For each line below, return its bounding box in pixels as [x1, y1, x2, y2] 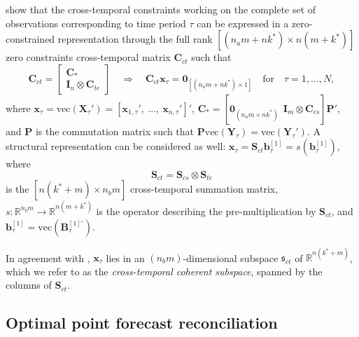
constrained [6, 32, 55, 46]
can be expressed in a [197, 15, 289, 30]
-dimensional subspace [183, 250, 279, 265]
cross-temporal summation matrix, [130, 181, 279, 196]
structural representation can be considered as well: [6, 139, 226, 153]
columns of [6, 277, 52, 292]
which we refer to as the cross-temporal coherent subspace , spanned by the [6, 263, 323, 278]
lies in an [106, 250, 145, 265]
